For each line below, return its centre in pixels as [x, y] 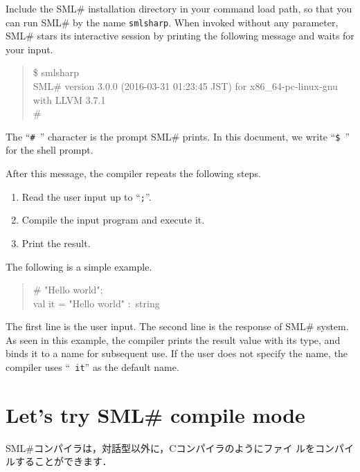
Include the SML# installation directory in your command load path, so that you [179, 8]
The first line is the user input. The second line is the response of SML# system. [177, 326]
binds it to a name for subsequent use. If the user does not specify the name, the [177, 353]
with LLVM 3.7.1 [69, 99]
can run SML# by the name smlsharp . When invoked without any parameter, [172, 22]
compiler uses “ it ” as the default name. [92, 367]
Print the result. [56, 243]
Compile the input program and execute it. [113, 220]
